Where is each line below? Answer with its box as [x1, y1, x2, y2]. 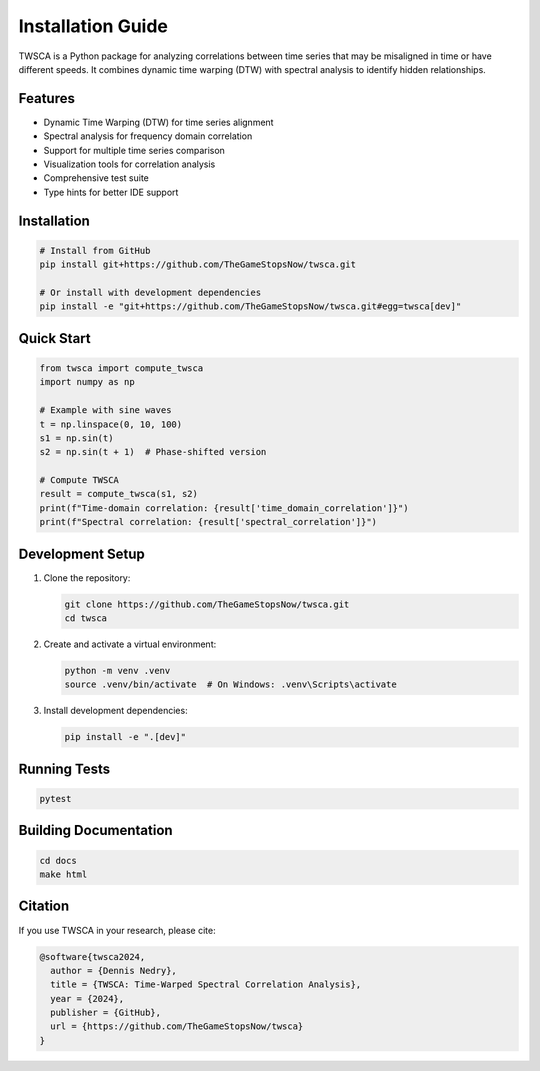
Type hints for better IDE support [43, 186, 179, 198]
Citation [18, 898, 70, 915]
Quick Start [18, 330, 91, 347]
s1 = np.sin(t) [39, 432, 114, 444]
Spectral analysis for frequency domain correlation [43, 130, 253, 142]
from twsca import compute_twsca [39, 362, 204, 374]
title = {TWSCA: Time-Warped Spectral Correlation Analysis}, [50, 979, 362, 990]
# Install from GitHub [39, 245, 151, 256]
